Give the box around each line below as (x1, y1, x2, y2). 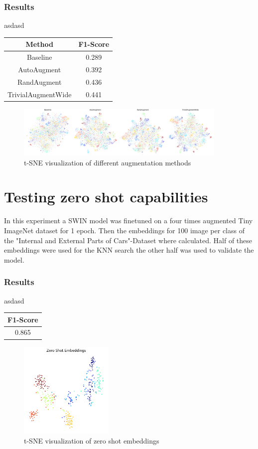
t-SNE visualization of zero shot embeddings (24, 435, 159, 446)
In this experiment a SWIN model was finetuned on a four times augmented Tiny (4, 215, 253, 226)
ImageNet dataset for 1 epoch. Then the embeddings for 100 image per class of (4, 225, 245, 235)
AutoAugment (18, 64, 61, 74)
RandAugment (17, 76, 62, 87)
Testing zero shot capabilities (4, 186, 208, 207)
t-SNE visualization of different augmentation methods (24, 157, 191, 167)
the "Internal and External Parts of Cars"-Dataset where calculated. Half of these (4, 235, 253, 245)
